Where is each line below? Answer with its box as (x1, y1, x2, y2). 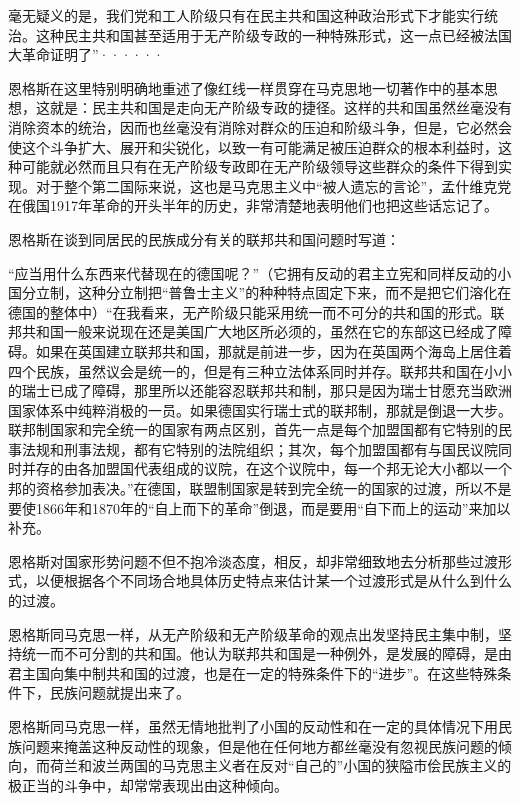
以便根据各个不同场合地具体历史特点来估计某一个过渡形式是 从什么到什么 (35, 570, 512, 591)
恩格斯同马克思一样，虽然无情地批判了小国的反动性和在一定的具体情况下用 (8, 716, 498, 736)
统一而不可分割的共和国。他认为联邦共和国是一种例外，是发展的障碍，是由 (21, 643, 512, 664)
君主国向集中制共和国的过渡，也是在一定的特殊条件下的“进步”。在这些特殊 (8, 662, 498, 683)
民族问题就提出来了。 (49, 682, 190, 703)
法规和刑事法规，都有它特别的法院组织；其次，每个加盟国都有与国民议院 (21, 438, 498, 459)
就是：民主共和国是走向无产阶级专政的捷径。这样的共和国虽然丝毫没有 (49, 97, 512, 118)
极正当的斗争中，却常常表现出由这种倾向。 (8, 774, 288, 795)
